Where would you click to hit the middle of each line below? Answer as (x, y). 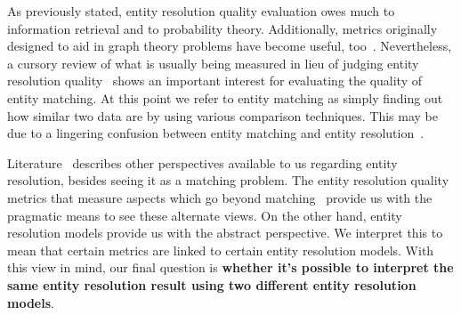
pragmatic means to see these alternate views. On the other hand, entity (205, 215)
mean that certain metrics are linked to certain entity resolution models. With (221, 250)
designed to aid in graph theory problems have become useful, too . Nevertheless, (230, 46)
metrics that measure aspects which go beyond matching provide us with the (220, 197)
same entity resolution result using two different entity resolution (212, 284)
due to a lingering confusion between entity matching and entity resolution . (216, 133)
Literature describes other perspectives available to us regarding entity (202, 162)
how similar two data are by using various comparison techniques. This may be (222, 115)
